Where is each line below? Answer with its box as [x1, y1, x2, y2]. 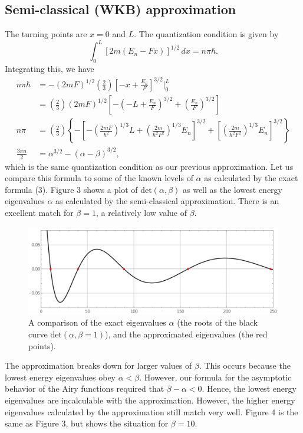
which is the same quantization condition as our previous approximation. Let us [5, 160, 294, 172]
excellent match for [5, 206, 74, 219]
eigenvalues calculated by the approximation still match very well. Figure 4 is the [5, 405, 298, 418]
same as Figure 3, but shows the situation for [5, 417, 169, 429]
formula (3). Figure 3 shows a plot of [5, 183, 138, 195]
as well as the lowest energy [182, 183, 282, 195]
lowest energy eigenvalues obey [5, 370, 116, 383]
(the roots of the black [177, 316, 258, 329]
